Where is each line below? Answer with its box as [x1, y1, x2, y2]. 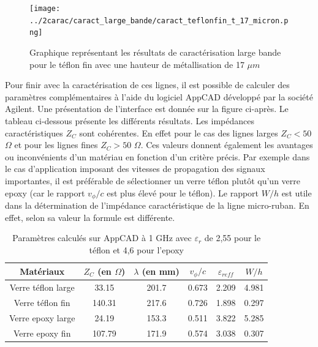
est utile [281, 186, 312, 199]
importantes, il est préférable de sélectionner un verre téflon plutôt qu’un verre [5, 174, 301, 187]
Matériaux [20, 264, 65, 277]
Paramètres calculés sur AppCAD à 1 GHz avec [12, 231, 192, 244]
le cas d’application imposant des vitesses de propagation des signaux [5, 162, 265, 175]
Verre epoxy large [9, 311, 75, 324]
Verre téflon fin [13, 296, 70, 308]
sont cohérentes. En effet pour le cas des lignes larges [79, 126, 278, 139]
